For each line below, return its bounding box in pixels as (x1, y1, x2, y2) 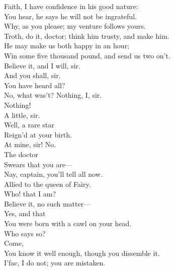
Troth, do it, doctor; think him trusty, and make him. (4, 30, 169, 41)
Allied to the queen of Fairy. (4, 178, 91, 189)
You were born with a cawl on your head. (4, 218, 132, 229)
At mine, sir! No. (4, 139, 56, 150)
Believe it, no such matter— (4, 198, 91, 209)
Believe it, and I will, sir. (4, 60, 80, 71)
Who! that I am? (4, 188, 56, 199)
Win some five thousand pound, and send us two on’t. (4, 50, 170, 60)
